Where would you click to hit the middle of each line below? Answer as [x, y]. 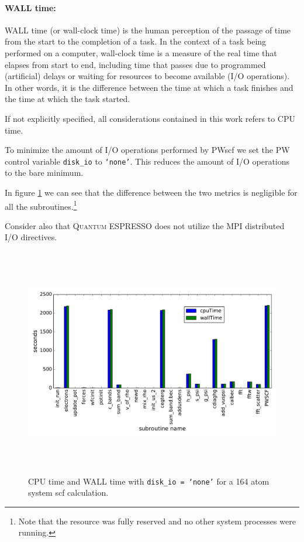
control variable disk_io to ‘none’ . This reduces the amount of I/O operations [147, 161]
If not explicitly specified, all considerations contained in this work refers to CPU [150, 118]
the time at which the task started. [68, 99]
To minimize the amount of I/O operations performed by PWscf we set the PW [147, 150]
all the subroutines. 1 [41, 205]
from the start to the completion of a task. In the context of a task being [136, 41]
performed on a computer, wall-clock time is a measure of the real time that [141, 52]
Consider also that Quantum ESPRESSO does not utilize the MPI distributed [145, 225]
